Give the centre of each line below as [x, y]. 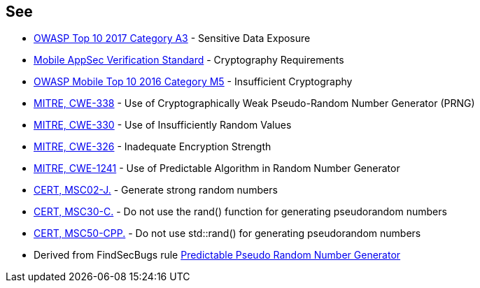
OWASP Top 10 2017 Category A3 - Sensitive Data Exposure [172, 38]
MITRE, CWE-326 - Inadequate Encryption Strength [153, 147]
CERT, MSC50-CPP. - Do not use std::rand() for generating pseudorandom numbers [227, 233]
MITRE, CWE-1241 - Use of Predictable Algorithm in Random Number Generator [217, 168]
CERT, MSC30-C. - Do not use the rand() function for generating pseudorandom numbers [240, 212]
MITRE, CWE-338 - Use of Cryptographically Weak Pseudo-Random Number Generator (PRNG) [254, 103]
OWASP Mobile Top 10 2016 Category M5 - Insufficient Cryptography [193, 82]
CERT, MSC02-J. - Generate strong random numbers [156, 190]
